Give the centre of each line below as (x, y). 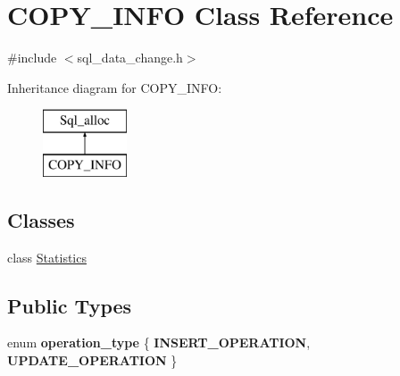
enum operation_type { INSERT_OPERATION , (159, 343)
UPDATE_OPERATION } (92, 360)
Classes (41, 219)
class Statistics (47, 257)
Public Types (70, 305)
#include (32, 58)
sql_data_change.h (130, 58)
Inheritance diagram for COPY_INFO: (115, 87)
